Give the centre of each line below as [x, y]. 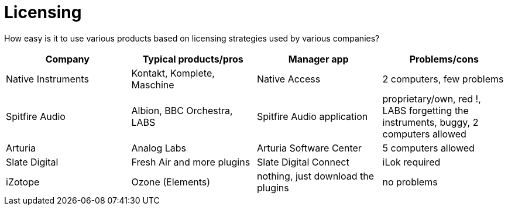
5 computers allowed [428, 148]
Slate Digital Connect [303, 162]
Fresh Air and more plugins [191, 162]
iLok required [411, 162]
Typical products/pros [193, 59]
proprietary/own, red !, [432, 99]
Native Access [289, 79]
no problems [410, 182]
